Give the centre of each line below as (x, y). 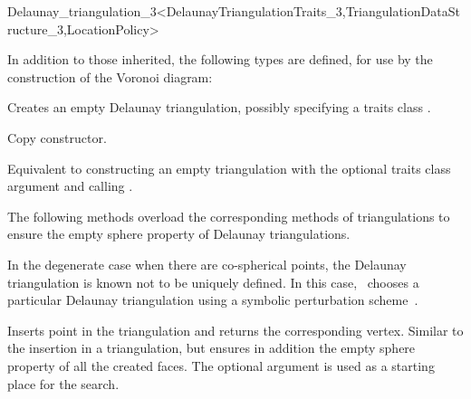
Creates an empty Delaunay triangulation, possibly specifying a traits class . (219, 107)
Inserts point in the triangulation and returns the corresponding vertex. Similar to (235, 330)
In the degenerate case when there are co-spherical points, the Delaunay (207, 264)
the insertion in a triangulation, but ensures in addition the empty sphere (211, 348)
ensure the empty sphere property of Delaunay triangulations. (179, 234)
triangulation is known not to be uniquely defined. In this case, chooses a (213, 282)
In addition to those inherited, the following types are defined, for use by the (220, 59)
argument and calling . (70, 186)
